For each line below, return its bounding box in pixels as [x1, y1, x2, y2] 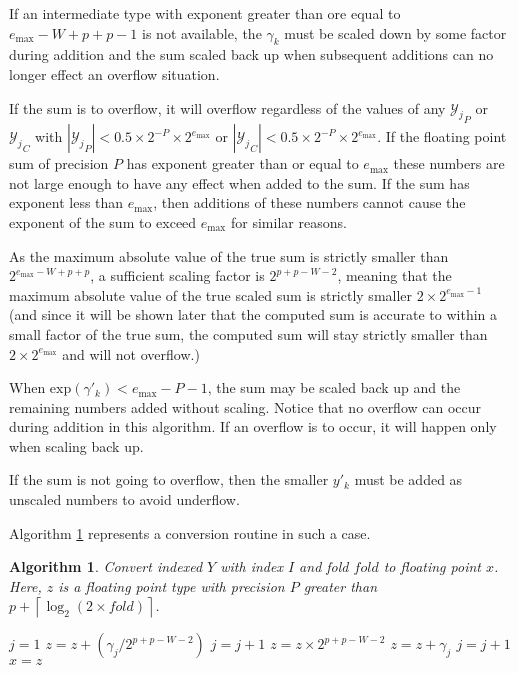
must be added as [354, 469, 463, 490]
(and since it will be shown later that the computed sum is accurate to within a [9, 304, 498, 325]
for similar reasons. [230, 211, 347, 232]
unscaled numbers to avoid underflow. [9, 489, 240, 510]
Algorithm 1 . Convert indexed [9, 556, 203, 577]
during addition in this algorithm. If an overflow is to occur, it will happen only [9, 416, 497, 437]
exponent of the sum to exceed [9, 211, 197, 232]
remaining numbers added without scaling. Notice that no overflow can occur [9, 396, 482, 417]
